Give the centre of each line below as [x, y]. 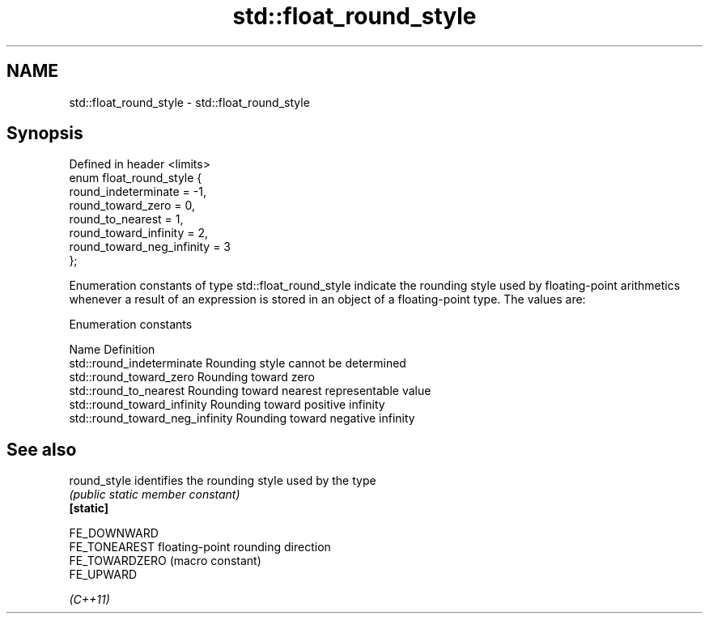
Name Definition [112, 350]
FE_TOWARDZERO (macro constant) [165, 561]
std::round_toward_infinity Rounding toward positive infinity [227, 405]
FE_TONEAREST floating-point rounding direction [200, 547]
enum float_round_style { [136, 178]
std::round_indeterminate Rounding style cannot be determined [238, 363]
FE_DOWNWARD [114, 533]
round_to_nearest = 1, [126, 219]
